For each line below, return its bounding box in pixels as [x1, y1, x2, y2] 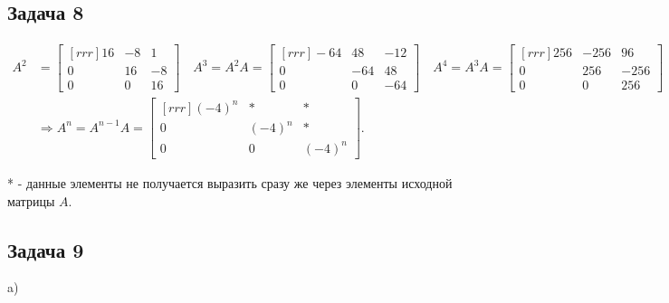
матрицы [7, 191, 55, 210]
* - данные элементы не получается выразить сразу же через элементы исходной [7, 173, 453, 192]
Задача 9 [7, 235, 84, 263]
